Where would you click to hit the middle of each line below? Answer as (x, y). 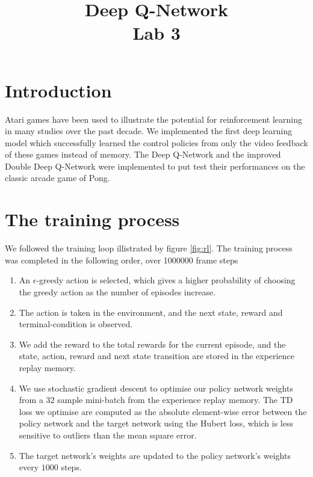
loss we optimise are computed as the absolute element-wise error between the (163, 411)
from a (31, 400)
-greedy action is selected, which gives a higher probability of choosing (166, 280)
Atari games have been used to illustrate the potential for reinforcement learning (153, 119)
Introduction (58, 90)
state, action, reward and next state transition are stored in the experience (156, 356)
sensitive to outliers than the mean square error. (108, 435)
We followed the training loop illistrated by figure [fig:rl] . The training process (149, 248)
